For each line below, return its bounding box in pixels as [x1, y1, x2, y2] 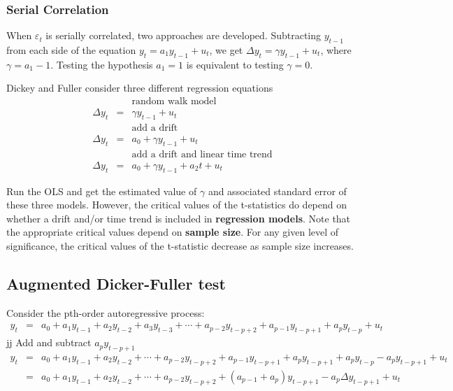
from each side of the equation [6, 43, 136, 57]
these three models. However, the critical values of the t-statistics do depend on [6, 197, 347, 212]
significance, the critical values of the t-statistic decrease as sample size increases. [6, 238, 354, 253]
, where [320, 43, 352, 57]
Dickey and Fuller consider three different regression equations [6, 80, 273, 95]
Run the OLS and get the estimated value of [6, 183, 197, 198]
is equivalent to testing [186, 57, 284, 71]
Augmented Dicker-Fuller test [6, 272, 226, 294]
